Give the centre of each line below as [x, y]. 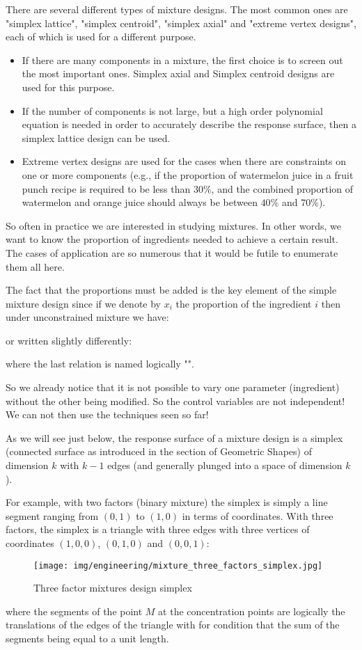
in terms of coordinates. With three [258, 515]
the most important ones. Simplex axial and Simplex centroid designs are [178, 73]
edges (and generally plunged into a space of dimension [225, 465]
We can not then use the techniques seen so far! [107, 414]
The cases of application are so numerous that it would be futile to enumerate [172, 252]
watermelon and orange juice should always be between [140, 202]
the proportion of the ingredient [244, 303]
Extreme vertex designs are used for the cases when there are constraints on [184, 161]
